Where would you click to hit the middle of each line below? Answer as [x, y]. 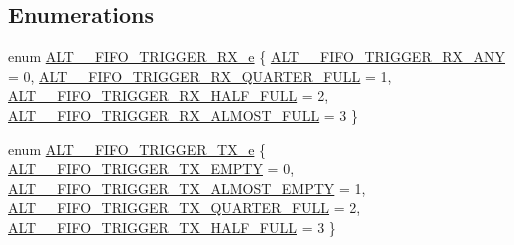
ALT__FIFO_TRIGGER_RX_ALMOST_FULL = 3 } [183, 114]
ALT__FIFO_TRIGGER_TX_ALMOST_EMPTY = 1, [187, 187]
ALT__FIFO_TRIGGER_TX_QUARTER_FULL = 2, [184, 207]
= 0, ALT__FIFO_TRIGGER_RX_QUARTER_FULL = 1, [200, 75]
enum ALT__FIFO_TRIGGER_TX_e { [137, 148]
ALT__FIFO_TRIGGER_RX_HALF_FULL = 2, [168, 95]
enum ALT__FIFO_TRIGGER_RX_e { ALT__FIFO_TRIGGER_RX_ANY [257, 56]
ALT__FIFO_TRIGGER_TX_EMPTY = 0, [151, 168]
